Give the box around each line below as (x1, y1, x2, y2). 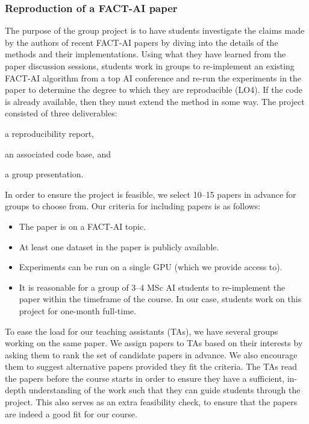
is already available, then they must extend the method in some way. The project (5, 95, 305, 107)
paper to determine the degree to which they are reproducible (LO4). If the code (5, 83, 302, 96)
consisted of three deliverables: (5, 107, 117, 119)
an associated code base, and (5, 147, 111, 160)
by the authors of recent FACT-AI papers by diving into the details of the (5, 36, 278, 48)
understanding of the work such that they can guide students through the (28, 384, 301, 396)
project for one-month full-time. (19, 304, 136, 317)
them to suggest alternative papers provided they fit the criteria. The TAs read (5, 360, 298, 373)
